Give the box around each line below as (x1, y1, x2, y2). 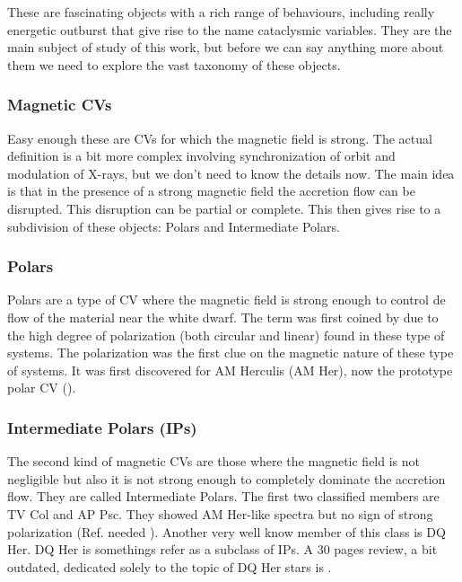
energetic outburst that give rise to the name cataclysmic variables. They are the (7, 20, 452, 39)
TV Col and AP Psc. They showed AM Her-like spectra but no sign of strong (7, 504, 433, 523)
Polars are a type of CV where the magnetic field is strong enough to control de (7, 290, 446, 309)
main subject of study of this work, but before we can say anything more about (7, 38, 444, 57)
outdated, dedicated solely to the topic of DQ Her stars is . (7, 557, 332, 576)
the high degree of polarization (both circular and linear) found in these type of (7, 325, 445, 344)
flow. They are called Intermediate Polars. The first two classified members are (7, 487, 440, 506)
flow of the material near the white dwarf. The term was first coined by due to (7, 307, 439, 326)
